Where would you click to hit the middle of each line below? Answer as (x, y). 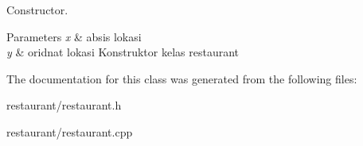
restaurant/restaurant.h (64, 105)
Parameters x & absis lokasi (74, 36)
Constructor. (37, 10)
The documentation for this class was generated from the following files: (182, 78)
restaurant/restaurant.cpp (70, 131)
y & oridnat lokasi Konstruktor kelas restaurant (123, 52)
